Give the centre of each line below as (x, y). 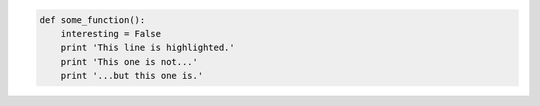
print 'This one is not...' (129, 61)
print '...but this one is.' (132, 76)
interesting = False (111, 33)
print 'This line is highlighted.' (147, 48)
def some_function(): (92, 19)
